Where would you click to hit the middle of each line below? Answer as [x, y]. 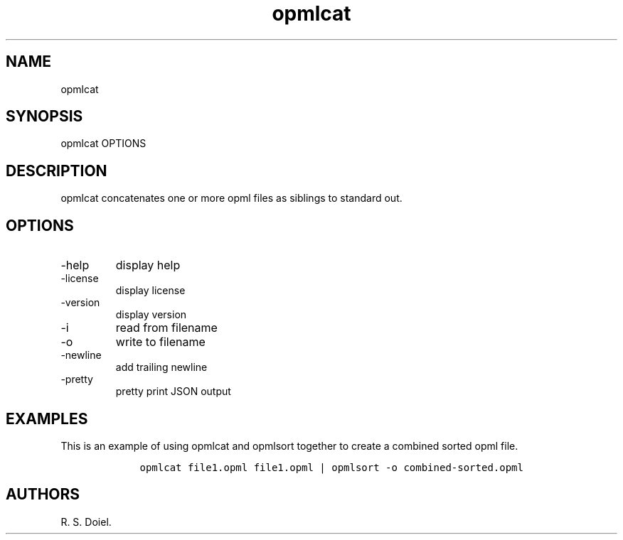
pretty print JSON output [173, 391]
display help [148, 265]
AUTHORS [43, 495]
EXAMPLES [47, 418]
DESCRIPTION [57, 171]
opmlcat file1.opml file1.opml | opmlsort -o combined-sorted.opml [331, 467]
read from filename [166, 328]
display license [150, 291]
